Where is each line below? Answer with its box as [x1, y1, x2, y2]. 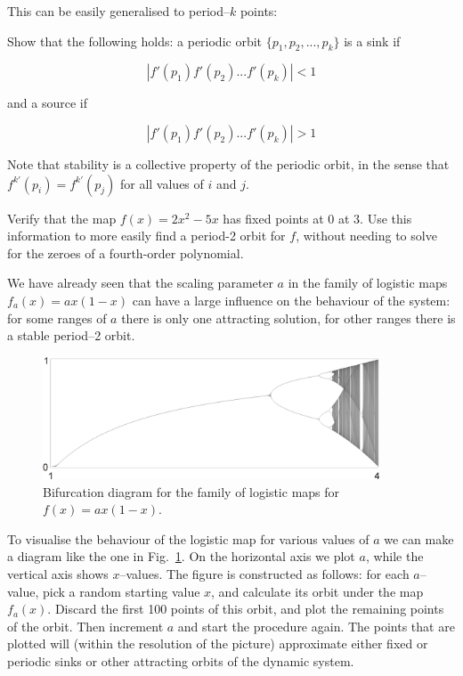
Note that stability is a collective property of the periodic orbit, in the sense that [7, 154, 450, 173]
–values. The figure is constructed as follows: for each [119, 565, 410, 582]
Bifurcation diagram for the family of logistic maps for [43, 482, 340, 501]
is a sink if [344, 31, 401, 50]
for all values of [119, 174, 204, 192]
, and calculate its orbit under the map [211, 582, 424, 600]
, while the [365, 547, 424, 566]
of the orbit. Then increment [7, 616, 164, 635]
